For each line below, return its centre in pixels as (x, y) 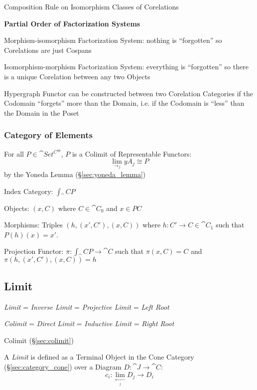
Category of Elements (49, 135)
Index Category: (29, 191)
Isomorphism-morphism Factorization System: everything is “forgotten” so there (126, 67)
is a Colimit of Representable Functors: (132, 153)
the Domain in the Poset (42, 112)
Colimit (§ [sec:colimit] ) (39, 340)
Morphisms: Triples (33, 225)
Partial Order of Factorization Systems (72, 23)
